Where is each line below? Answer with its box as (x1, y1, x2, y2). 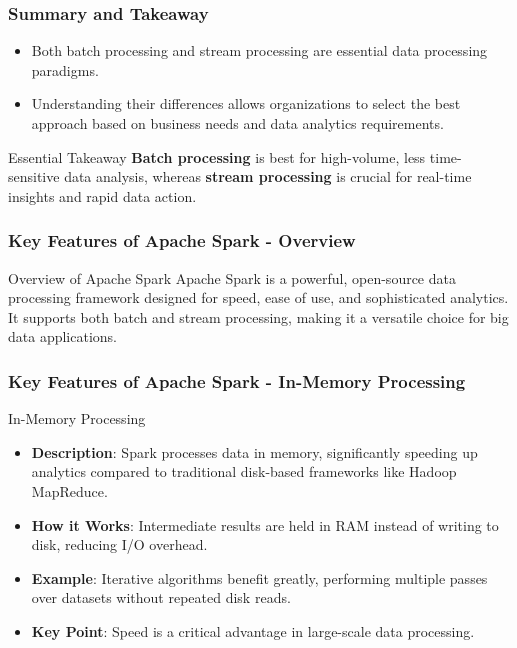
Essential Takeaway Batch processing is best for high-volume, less (8, 146, 426, 167)
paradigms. (31, 59, 99, 80)
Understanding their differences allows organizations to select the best (31, 93, 461, 114)
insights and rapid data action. (8, 185, 197, 206)
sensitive (8, 166, 60, 187)
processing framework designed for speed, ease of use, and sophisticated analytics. (8, 287, 509, 308)
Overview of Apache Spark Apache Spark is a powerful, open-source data (8, 267, 456, 288)
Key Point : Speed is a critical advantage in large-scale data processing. (31, 620, 475, 641)
